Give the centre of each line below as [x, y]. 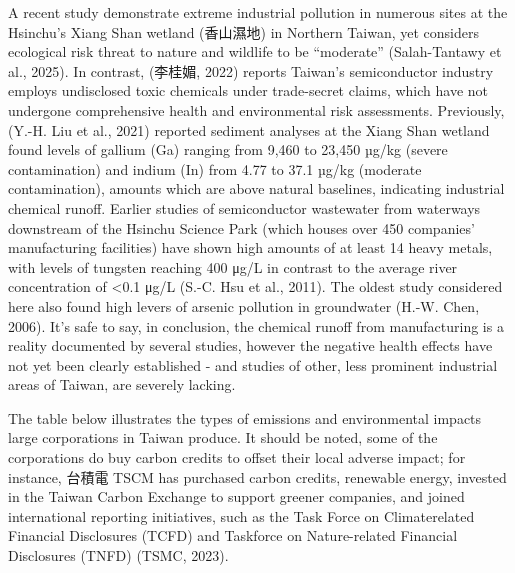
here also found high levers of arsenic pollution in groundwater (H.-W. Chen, [244, 305]
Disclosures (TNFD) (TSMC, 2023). [118, 555]
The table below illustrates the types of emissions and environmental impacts [245, 417]
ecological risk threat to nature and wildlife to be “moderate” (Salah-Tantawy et [255, 51]
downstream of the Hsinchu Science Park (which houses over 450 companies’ [241, 227]
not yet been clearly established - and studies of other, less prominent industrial [253, 364]
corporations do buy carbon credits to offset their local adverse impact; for [237, 457]
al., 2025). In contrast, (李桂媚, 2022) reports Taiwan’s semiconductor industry [251, 70]
